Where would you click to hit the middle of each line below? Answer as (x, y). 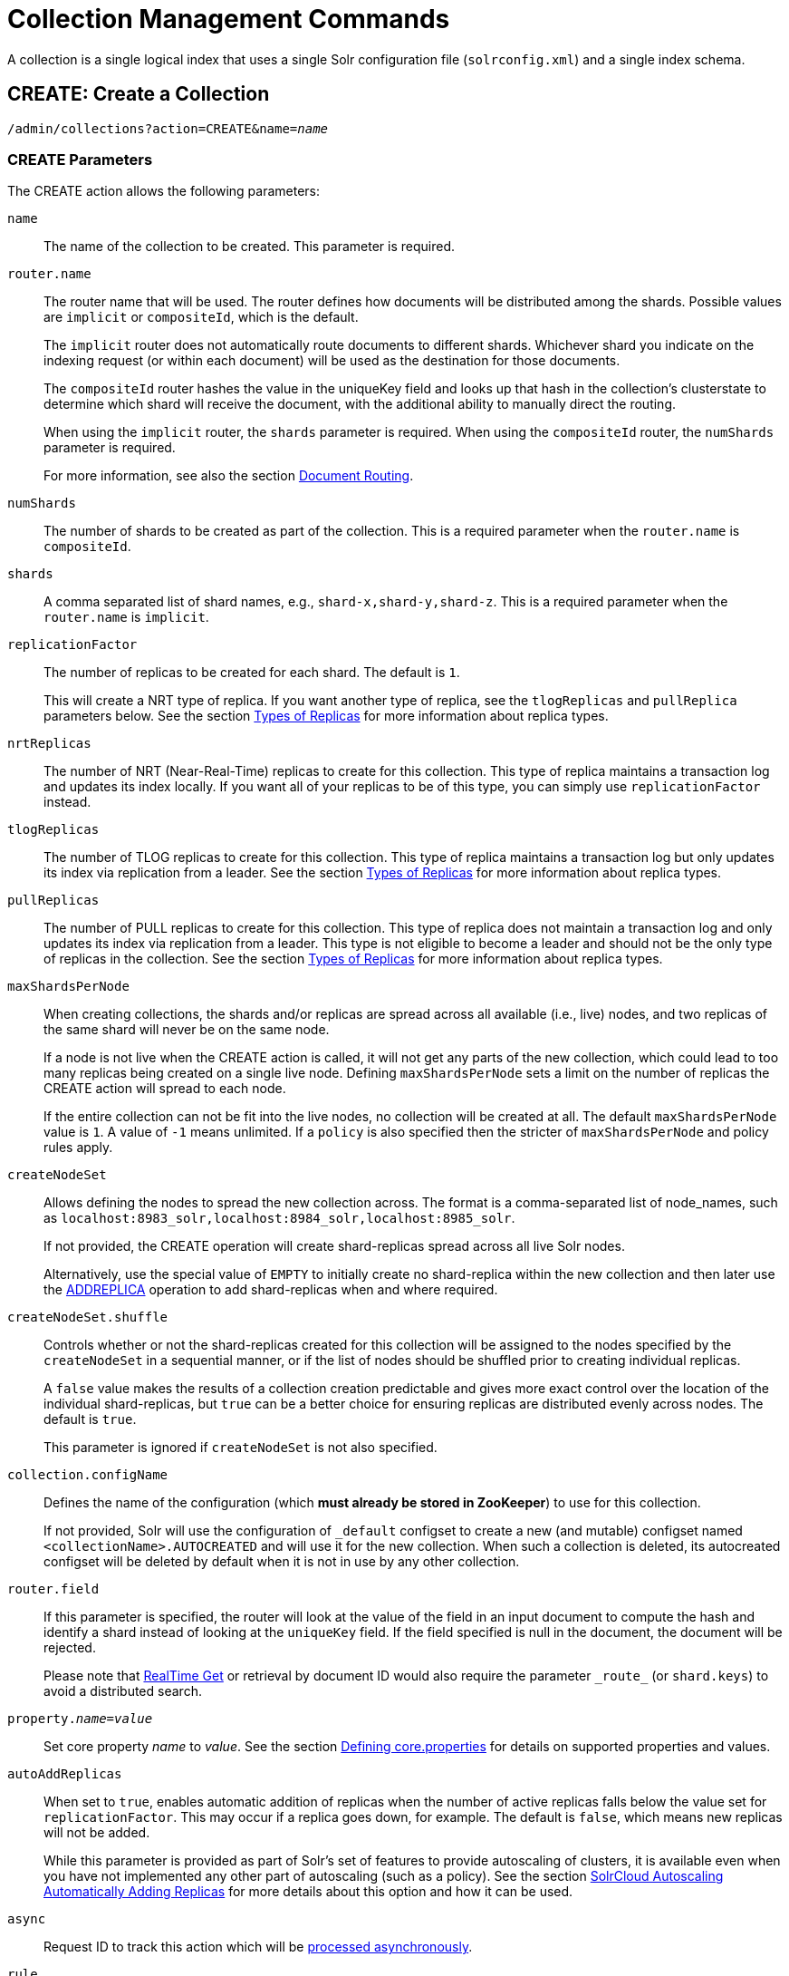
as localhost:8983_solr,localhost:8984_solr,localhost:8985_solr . (279, 1218)
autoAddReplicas (65, 1774)
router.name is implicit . (126, 617)
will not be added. (97, 1833)
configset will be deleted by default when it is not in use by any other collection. (282, 1562)
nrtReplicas (49, 744)
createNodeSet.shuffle (88, 1317)
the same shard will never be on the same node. (187, 1030)
